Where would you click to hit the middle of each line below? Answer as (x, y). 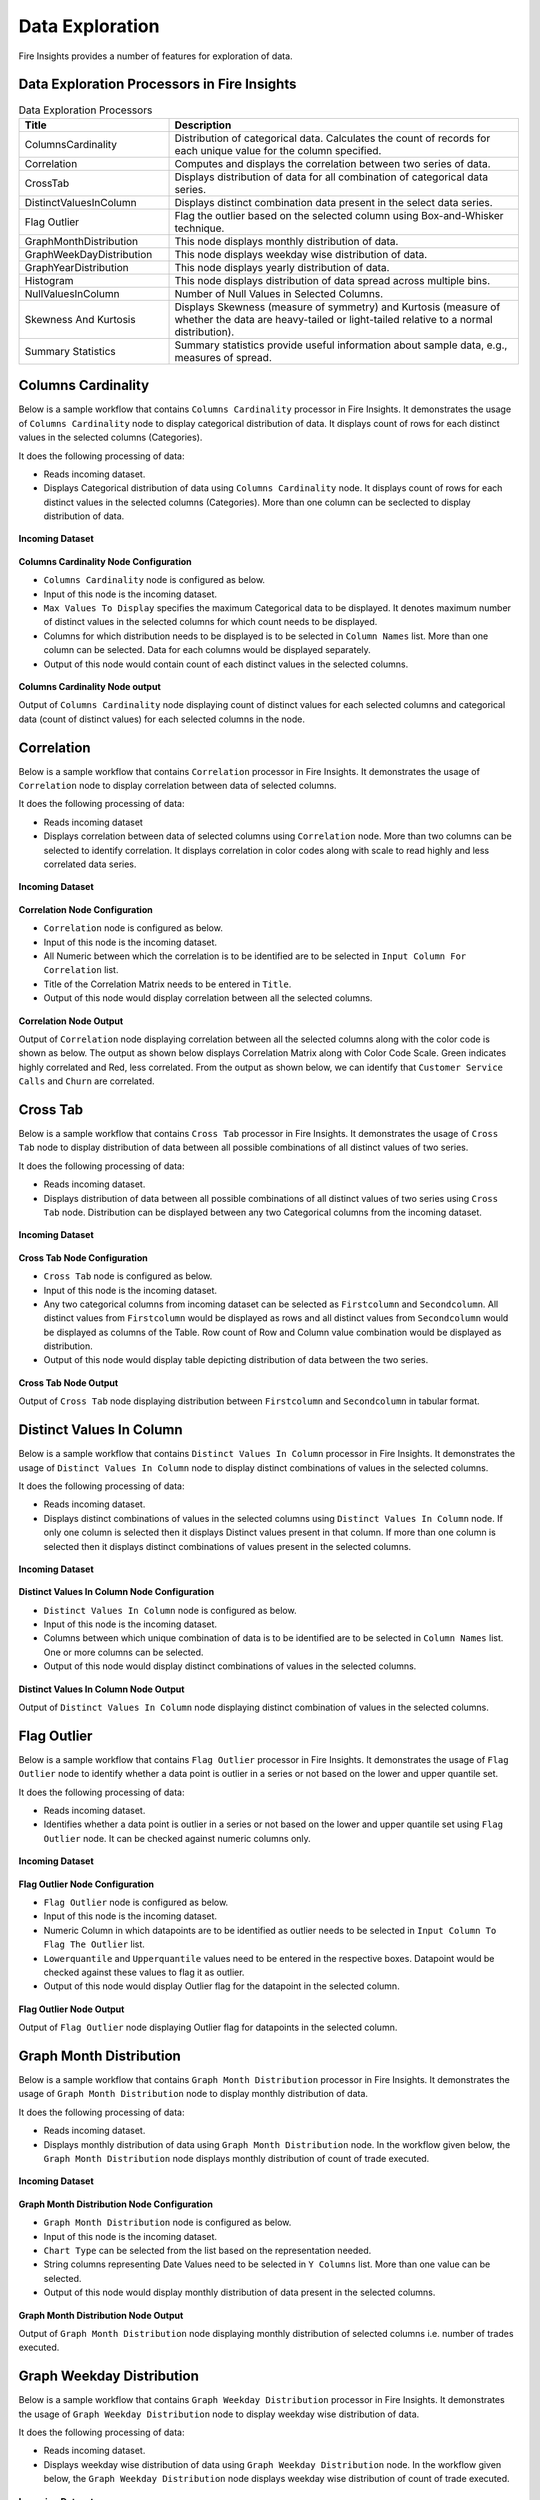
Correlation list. (81, 970)
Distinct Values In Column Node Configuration (116, 1592)
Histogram (49, 280)
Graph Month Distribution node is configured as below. (167, 2222)
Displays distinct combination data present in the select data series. (334, 202)
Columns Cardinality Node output (90, 686)
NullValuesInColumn (72, 293)
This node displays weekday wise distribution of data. (301, 254)
